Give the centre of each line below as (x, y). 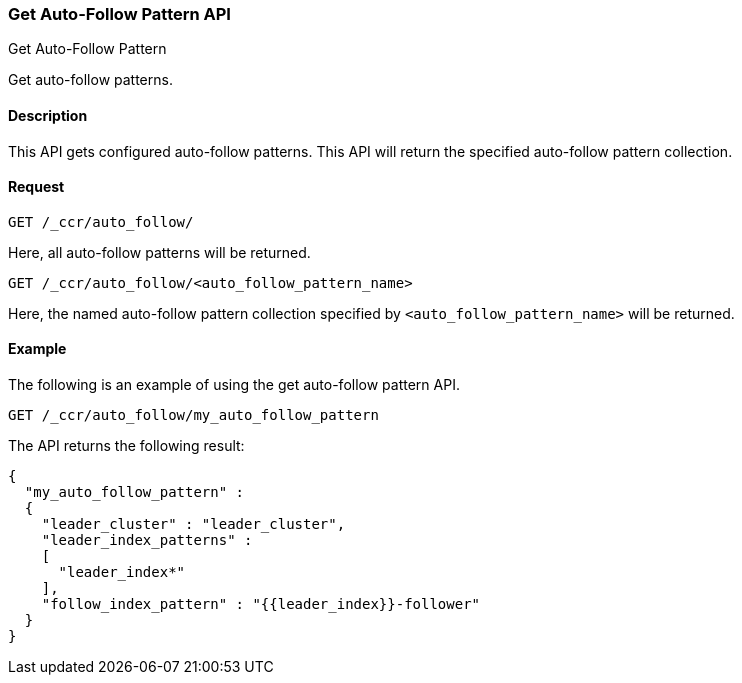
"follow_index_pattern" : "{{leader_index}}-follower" (261, 604)
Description (48, 115)
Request (36, 187)
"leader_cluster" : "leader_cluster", (193, 524)
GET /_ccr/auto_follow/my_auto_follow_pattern (193, 415)
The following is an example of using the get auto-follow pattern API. (234, 385)
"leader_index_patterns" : (147, 540)
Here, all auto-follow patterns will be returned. (159, 252)
